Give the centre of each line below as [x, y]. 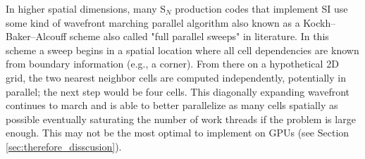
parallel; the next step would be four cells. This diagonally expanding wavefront [178, 91]
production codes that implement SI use [261, 8]
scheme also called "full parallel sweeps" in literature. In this [199, 36]
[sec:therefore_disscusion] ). [64, 146]
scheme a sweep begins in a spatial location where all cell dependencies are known [182, 50]
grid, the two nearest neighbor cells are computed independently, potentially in [176, 77]
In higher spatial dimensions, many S [86, 8]
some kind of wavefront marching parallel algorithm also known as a [153, 22]
